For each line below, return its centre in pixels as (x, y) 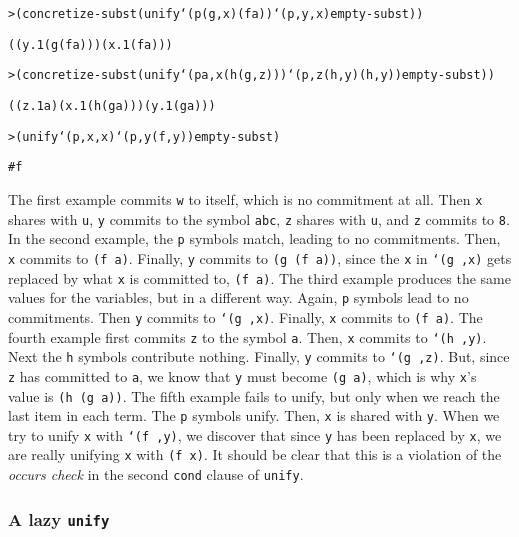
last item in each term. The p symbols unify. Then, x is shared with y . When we (254, 415)
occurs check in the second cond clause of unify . (156, 474)
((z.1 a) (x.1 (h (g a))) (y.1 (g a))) (112, 105)
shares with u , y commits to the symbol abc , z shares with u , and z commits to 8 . (259, 218)
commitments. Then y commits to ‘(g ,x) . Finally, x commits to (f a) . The (245, 316)
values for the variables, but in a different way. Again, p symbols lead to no (238, 297)
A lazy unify (59, 518)
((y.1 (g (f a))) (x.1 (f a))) (90, 44)
